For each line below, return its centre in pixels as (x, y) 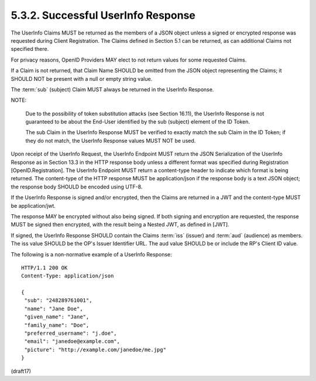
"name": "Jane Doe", (54, 308)
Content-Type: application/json (68, 276)
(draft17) (21, 371)
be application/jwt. (33, 205)
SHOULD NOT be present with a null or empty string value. (82, 78)
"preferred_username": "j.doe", (71, 333)
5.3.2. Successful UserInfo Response (103, 15)
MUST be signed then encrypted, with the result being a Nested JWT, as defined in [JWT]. (120, 225)
